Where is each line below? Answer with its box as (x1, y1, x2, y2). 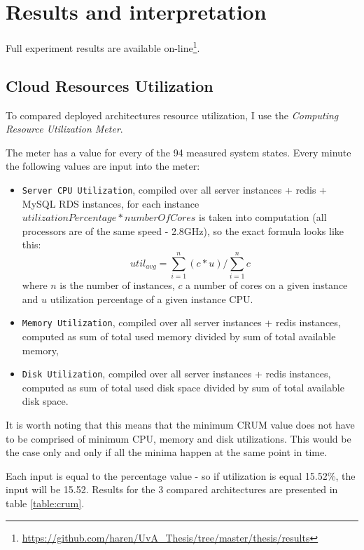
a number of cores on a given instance (185, 278, 348, 293)
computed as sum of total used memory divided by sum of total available (22, 328, 336, 343)
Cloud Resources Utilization (6, 74, 213, 96)
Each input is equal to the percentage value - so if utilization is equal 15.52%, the (6, 468, 356, 483)
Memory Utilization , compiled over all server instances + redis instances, (22, 315, 341, 330)
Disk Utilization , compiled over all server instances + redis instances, (22, 366, 331, 381)
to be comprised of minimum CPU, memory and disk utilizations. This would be (6, 431, 351, 445)
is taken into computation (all (199, 210, 327, 224)
